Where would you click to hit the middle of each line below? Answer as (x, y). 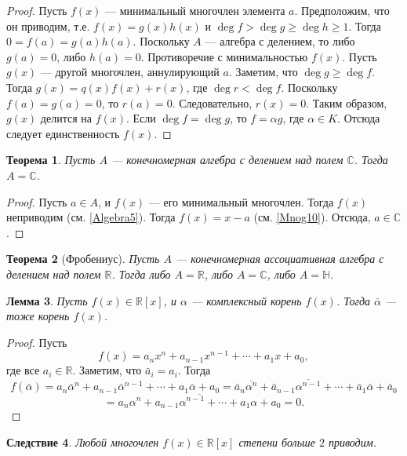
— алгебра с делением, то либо (280, 41)
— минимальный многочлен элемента (195, 10)
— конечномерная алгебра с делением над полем (227, 160)
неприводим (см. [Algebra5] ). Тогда (91, 217)
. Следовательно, (212, 102)
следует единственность (63, 133)
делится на (66, 118)
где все (23, 370)
